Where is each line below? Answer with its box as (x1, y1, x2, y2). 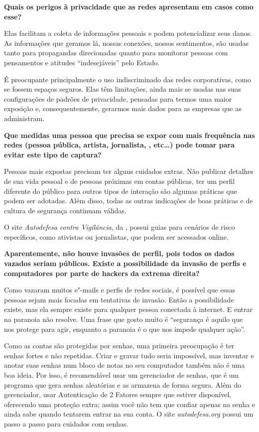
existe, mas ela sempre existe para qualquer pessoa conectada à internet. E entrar (4, 304, 253, 314)
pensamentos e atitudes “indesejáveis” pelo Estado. (4, 57, 160, 67)
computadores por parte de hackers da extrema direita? (4, 268, 200, 278)
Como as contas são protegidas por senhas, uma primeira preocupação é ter (4, 340, 235, 351)
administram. (4, 113, 45, 123)
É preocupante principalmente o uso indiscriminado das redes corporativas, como (4, 74, 251, 84)
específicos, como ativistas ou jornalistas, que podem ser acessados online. (4, 231, 229, 242)
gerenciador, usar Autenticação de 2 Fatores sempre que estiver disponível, (4, 389, 232, 400)
